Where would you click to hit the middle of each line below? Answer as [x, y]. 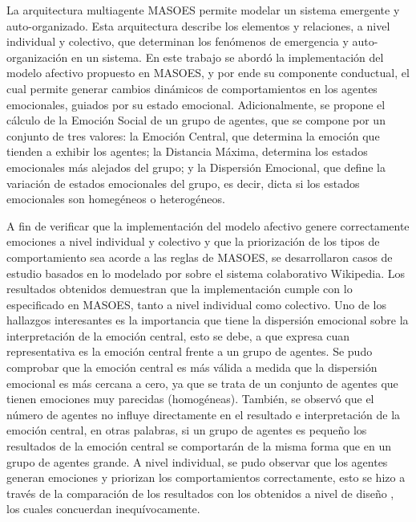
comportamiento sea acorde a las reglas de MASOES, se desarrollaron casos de [200, 257]
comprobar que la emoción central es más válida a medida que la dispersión [192, 367]
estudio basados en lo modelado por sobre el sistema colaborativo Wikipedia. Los [206, 273]
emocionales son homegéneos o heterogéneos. [116, 199]
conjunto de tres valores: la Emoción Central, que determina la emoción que [193, 135]
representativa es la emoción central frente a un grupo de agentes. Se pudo [190, 351]
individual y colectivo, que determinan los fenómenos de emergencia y [178, 41]
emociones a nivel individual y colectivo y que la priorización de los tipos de [193, 241]
